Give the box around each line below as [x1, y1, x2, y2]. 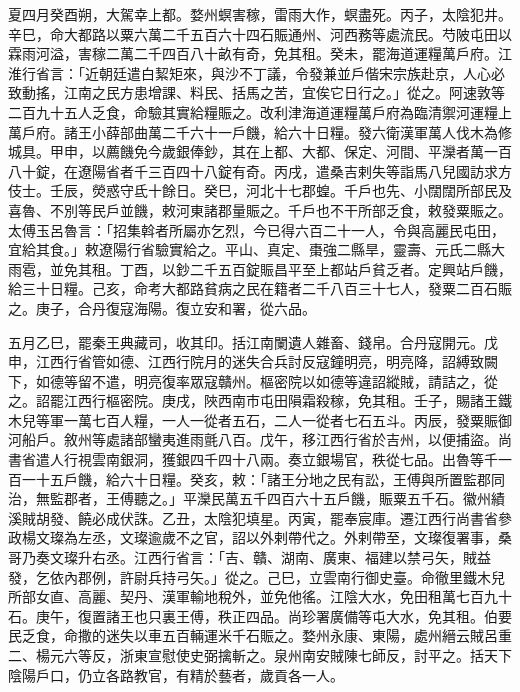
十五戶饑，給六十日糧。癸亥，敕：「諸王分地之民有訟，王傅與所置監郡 [35, 468, 491, 489]
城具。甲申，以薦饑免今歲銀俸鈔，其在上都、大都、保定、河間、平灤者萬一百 [8, 141, 512, 162]
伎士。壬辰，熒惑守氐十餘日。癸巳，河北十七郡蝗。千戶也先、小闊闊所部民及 [8, 180, 512, 201]
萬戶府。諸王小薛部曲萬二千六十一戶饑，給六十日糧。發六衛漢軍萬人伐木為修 [8, 121, 512, 142]
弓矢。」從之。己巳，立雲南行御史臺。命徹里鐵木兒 [175, 566, 505, 587]
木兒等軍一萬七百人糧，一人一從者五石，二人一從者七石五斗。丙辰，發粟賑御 [8, 409, 512, 430]
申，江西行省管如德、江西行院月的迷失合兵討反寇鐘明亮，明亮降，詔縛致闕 [8, 351, 498, 372]
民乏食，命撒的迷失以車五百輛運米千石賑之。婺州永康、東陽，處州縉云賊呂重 [8, 625, 512, 646]
